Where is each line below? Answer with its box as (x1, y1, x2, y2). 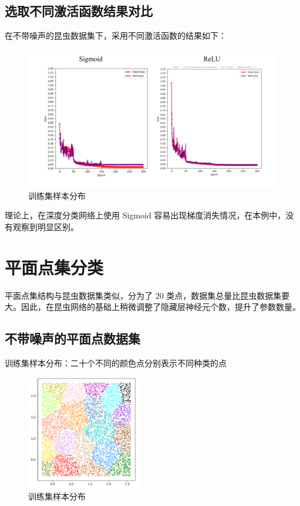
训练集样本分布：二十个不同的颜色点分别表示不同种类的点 (5, 357, 227, 369)
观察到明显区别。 (12, 221, 79, 233)
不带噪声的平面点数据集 (5, 329, 140, 348)
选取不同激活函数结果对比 (5, 2, 153, 20)
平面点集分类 (5, 255, 104, 279)
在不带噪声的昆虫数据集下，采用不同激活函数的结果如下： (5, 29, 227, 42)
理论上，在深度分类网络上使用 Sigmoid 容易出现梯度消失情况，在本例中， (5, 209, 286, 221)
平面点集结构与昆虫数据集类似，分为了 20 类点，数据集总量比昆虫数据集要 (5, 289, 290, 301)
